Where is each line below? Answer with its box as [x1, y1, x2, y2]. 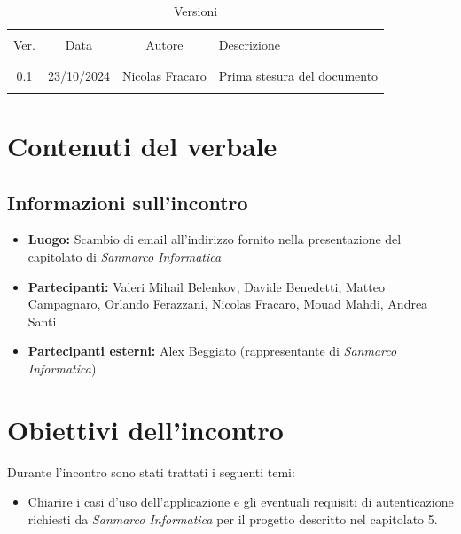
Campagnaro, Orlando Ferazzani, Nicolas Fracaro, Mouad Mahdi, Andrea [27, 294, 428, 313]
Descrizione [218, 35, 280, 54]
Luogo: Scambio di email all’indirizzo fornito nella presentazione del [27, 230, 402, 248]
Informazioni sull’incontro [7, 188, 248, 216]
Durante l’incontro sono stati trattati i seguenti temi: [7, 462, 295, 481]
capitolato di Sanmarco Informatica [27, 247, 222, 265]
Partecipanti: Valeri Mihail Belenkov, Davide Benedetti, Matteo [27, 277, 385, 295]
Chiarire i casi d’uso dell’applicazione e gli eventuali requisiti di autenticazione [27, 492, 454, 511]
